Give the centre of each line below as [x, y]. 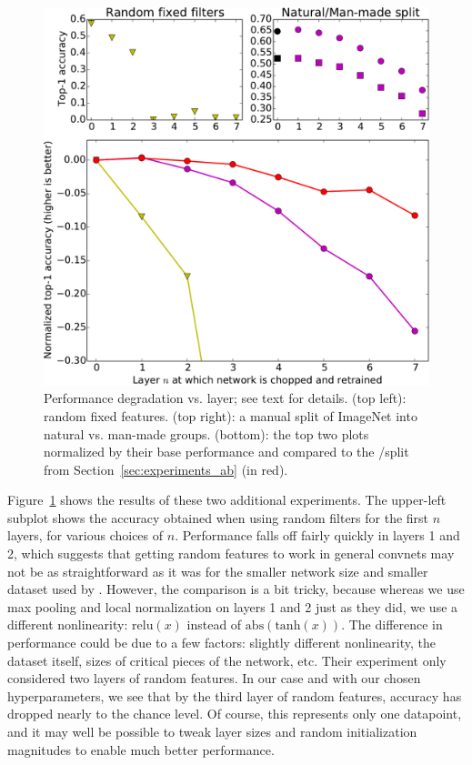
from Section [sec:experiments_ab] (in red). [166, 469]
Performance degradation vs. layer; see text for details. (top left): [225, 398]
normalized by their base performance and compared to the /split [226, 452]
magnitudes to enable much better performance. [141, 749]
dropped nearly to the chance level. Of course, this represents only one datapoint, [235, 714]
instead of [214, 624]
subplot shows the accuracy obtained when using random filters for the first [218, 517]
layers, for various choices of [85, 535]
